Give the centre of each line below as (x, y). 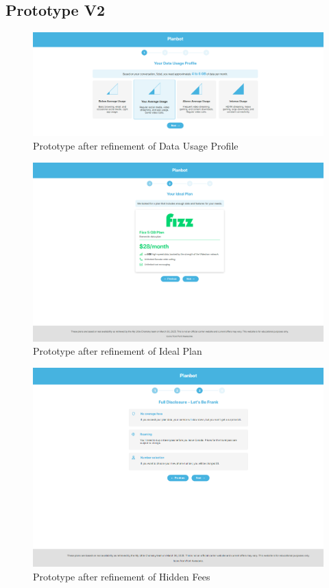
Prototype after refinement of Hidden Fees (122, 576)
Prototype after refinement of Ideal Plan (118, 351)
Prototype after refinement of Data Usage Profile (136, 145)
